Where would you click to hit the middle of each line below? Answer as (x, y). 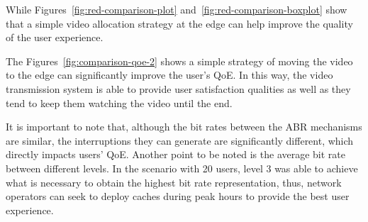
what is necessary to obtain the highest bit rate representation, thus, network (174, 182)
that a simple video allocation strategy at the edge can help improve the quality (179, 23)
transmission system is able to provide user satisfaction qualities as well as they (178, 88)
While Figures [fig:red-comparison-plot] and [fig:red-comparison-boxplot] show (177, 9)
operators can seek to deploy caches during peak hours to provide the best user (178, 196)
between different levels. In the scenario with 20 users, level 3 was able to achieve (182, 168)
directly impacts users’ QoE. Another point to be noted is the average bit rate (176, 154)
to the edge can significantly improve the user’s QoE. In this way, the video (169, 75)
